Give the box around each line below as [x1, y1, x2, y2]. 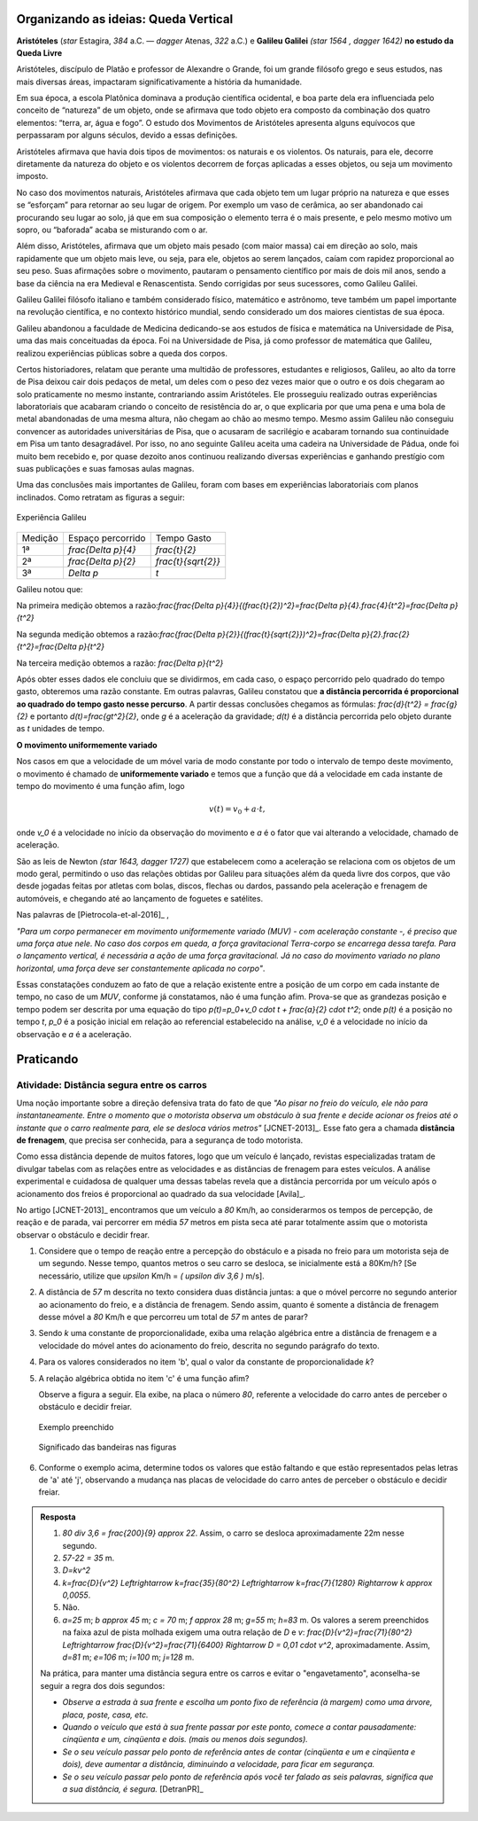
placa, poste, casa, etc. [62, 1709, 150, 1720]
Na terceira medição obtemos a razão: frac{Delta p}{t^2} [16, 657, 224, 668]
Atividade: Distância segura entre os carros [16, 1079, 207, 1091]
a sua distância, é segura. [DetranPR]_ [62, 1783, 204, 1794]
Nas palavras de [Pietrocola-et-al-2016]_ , [16, 910, 170, 920]
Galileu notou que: [16, 583, 83, 594]
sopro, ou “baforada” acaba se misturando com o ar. [16, 224, 208, 235]
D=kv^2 [62, 1565, 91, 1575]
